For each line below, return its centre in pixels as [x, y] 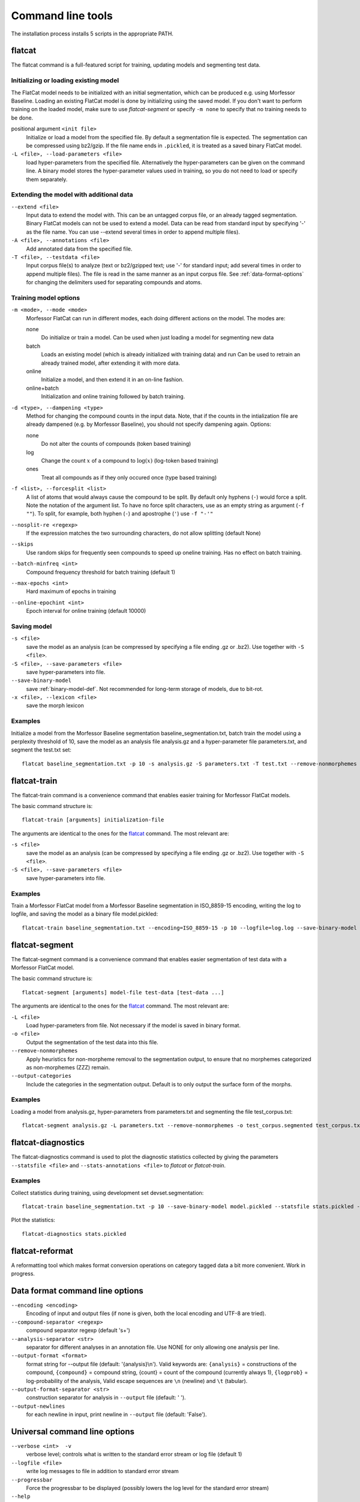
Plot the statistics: [33, 1220]
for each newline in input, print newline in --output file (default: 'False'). [116, 1414]
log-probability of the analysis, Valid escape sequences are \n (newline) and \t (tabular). [137, 1381]
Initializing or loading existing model [65, 81]
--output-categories [41, 1076]
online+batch [43, 388]
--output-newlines [38, 1406]
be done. [22, 118]
